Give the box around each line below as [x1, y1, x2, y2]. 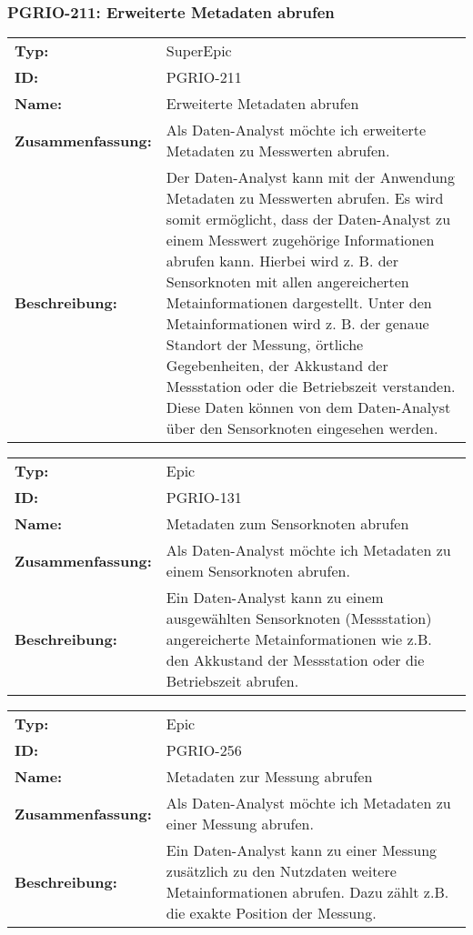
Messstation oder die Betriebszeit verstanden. [166, 376, 456, 397]
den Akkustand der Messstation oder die [166, 649, 425, 671]
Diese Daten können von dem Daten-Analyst [166, 397, 451, 418]
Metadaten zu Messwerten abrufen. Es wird [166, 187, 444, 209]
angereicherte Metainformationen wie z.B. [166, 628, 432, 650]
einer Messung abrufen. [166, 813, 314, 835]
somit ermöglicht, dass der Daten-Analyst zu [166, 208, 451, 230]
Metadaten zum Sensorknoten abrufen [166, 513, 409, 535]
